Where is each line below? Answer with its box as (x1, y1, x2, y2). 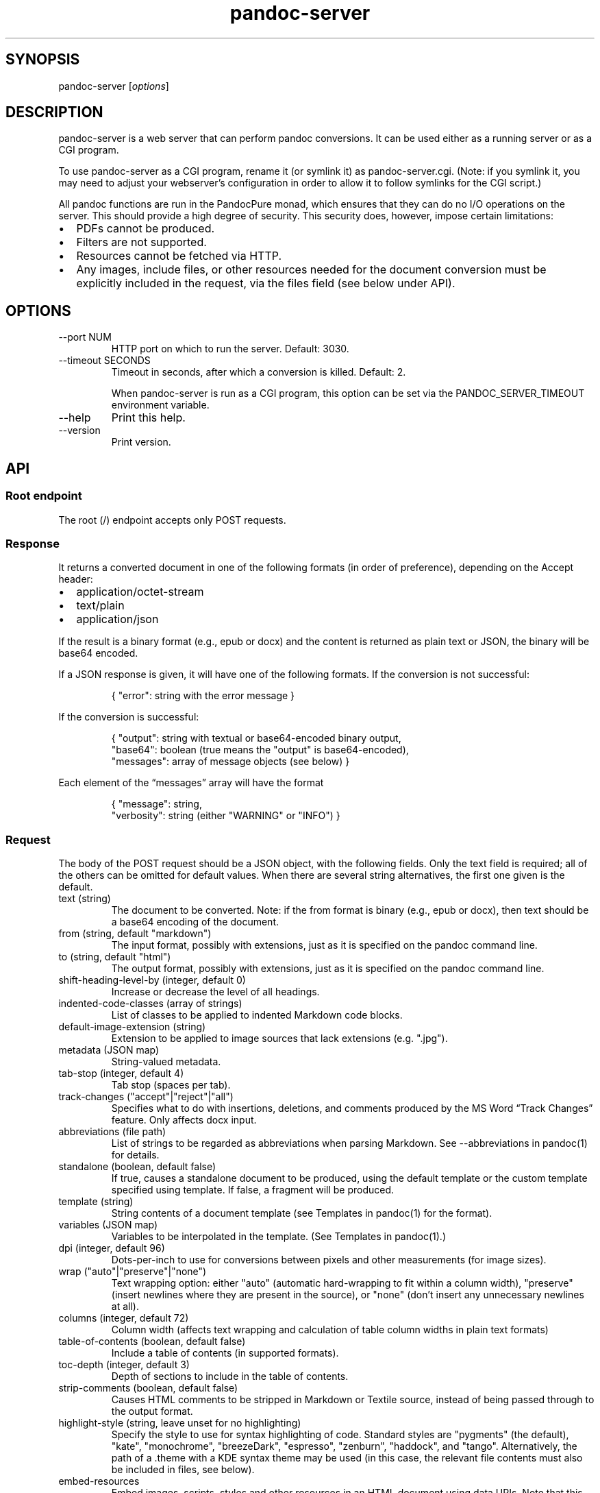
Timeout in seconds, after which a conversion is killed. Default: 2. (111, 366, 406, 378)
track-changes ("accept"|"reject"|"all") (58, 1091, 234, 1102)
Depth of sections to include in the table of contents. (111, 1370, 349, 1382)
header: (58, 573, 93, 585)
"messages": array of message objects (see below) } (111, 755, 350, 768)
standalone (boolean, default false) (58, 1161, 216, 1172)
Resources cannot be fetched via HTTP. (76, 249, 282, 263)
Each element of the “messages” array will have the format (58, 777, 324, 789)
